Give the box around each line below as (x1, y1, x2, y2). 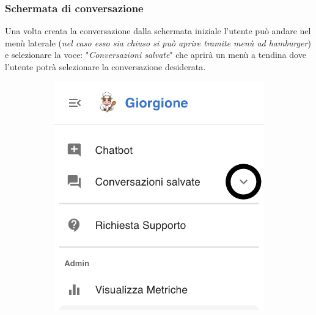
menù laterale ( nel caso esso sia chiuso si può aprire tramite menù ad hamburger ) (5, 36, 311, 49)
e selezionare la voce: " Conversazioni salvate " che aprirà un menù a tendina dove (5, 48, 306, 61)
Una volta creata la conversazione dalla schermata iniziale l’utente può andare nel (5, 24, 311, 37)
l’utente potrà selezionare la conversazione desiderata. (5, 60, 206, 73)
